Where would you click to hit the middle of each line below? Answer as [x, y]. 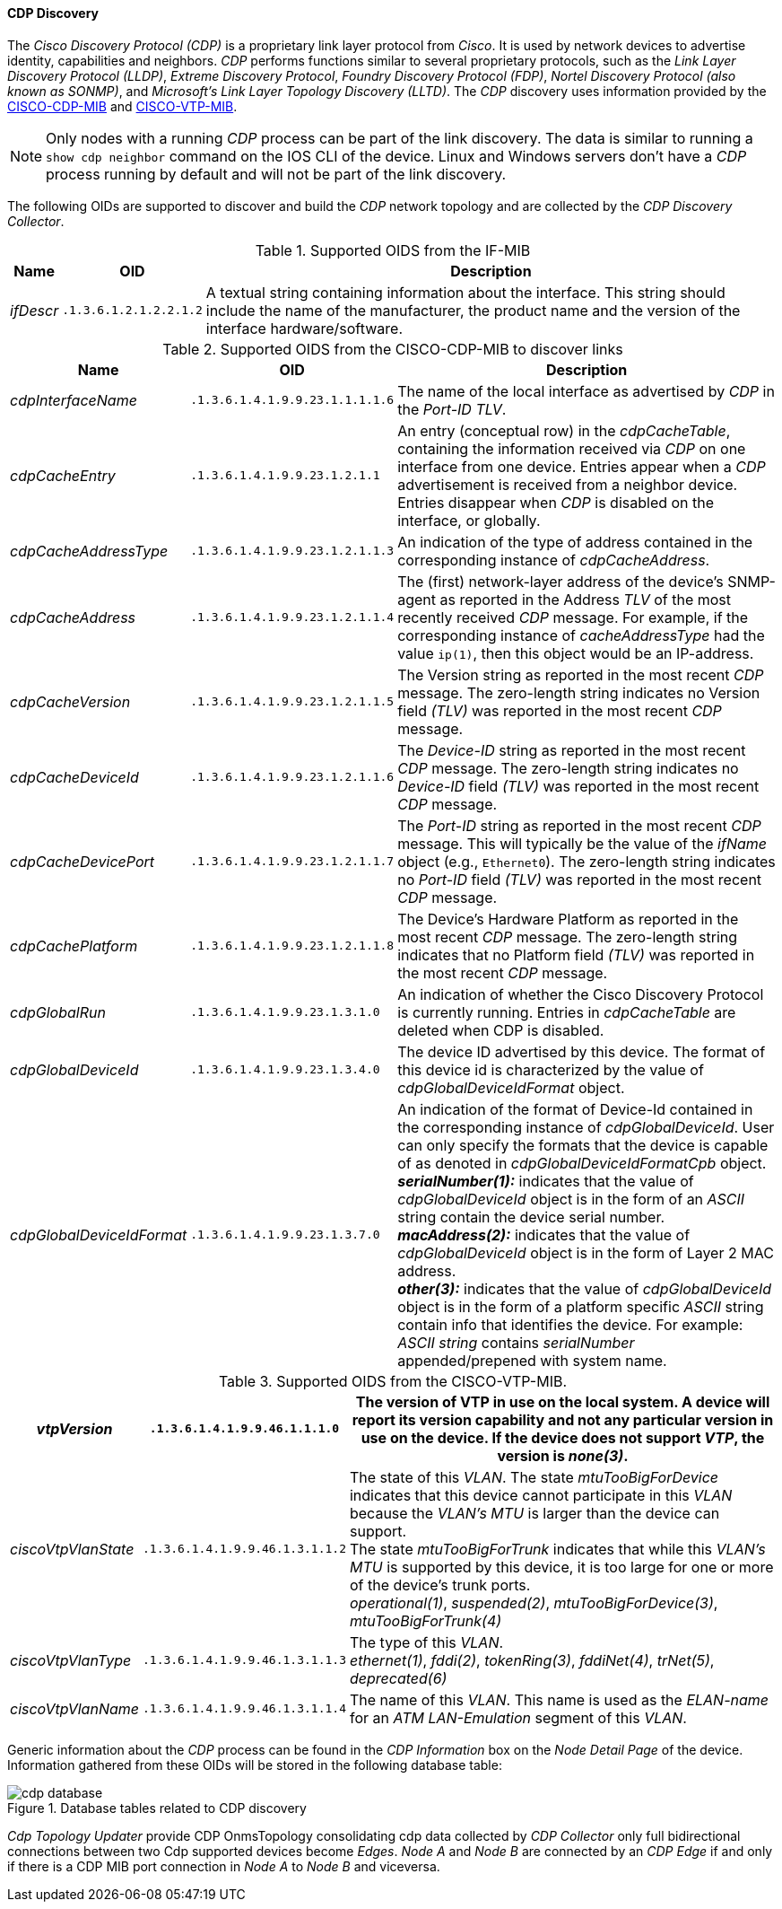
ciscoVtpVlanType [71, 1660]
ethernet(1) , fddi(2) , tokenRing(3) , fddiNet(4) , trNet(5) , [532, 1660]
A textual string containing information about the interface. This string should [465, 292]
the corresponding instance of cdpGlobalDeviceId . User [586, 1127]
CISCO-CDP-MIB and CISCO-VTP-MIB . [122, 106]
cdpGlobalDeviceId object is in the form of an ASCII [571, 1199]
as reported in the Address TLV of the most [586, 599]
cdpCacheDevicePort [83, 861]
